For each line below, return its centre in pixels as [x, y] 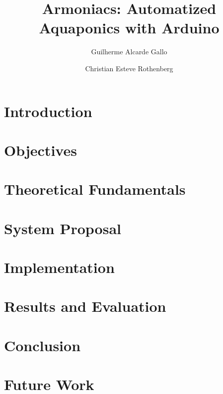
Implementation [59, 267]
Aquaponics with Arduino [129, 28]
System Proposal [63, 228]
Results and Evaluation [85, 306]
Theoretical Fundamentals [95, 189]
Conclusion [42, 345]
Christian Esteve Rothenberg [129, 68]
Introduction [48, 111]
